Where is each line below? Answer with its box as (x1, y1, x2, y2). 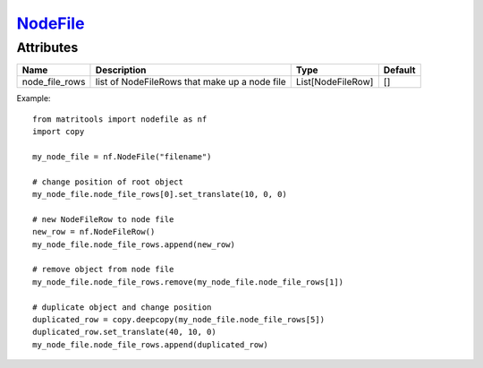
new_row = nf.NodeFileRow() (32, 227, 156, 237)
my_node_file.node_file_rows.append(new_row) (32, 239, 236, 250)
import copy (32, 126, 85, 137)
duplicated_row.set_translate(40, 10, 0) (32, 327, 216, 338)
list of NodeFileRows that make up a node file (95, 76, 286, 89)
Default (383, 64, 416, 76)
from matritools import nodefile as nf (32, 114, 208, 124)
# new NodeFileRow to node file (32, 214, 174, 224)
